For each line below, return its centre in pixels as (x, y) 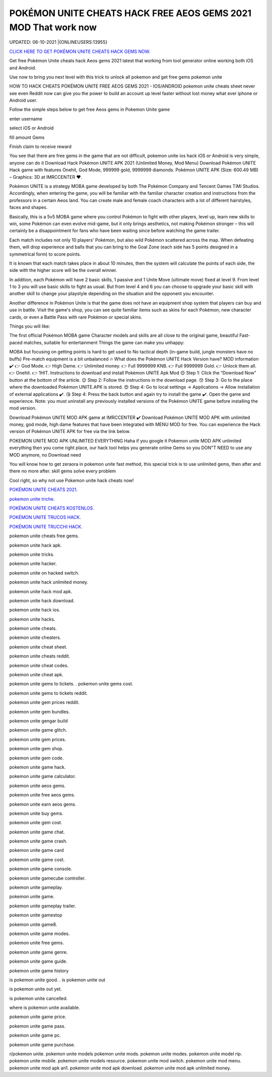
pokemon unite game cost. (37, 859)
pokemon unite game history (39, 971)
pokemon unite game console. (41, 869)
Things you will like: (30, 326)
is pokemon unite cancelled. (39, 998)
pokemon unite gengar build (39, 721)
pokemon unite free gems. (37, 943)
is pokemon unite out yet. (36, 989)
